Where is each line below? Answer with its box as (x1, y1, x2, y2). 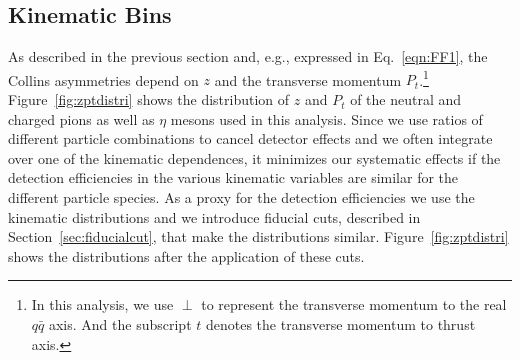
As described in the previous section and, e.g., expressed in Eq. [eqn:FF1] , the (8, 46, 488, 67)
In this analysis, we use (31, 294, 174, 315)
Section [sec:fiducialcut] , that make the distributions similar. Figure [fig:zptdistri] (8, 226, 509, 247)
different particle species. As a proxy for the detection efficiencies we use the (8, 187, 475, 208)
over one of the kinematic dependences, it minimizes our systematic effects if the (8, 147, 501, 168)
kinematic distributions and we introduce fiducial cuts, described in (8, 206, 421, 227)
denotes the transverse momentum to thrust (205, 313, 476, 334)
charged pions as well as (8, 108, 155, 129)
